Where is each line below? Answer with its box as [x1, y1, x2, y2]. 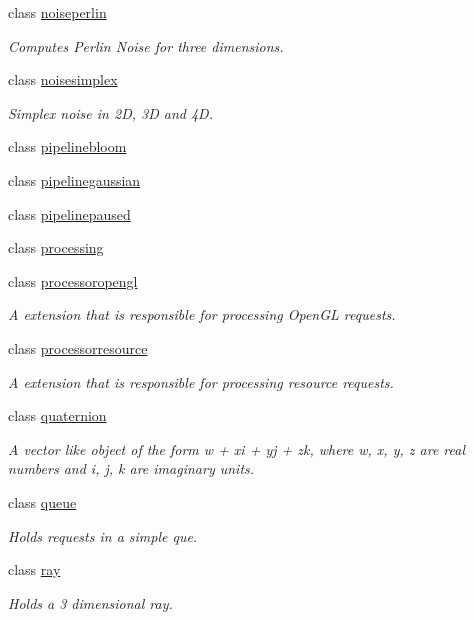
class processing [8, 237, 104, 258]
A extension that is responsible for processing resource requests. [8, 371, 394, 392]
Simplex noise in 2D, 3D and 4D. [8, 102, 213, 123]
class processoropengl [8, 270, 138, 291]
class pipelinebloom [8, 136, 127, 157]
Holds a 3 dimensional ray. [8, 592, 173, 613]
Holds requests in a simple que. [8, 525, 198, 546]
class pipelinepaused [8, 203, 131, 224]
